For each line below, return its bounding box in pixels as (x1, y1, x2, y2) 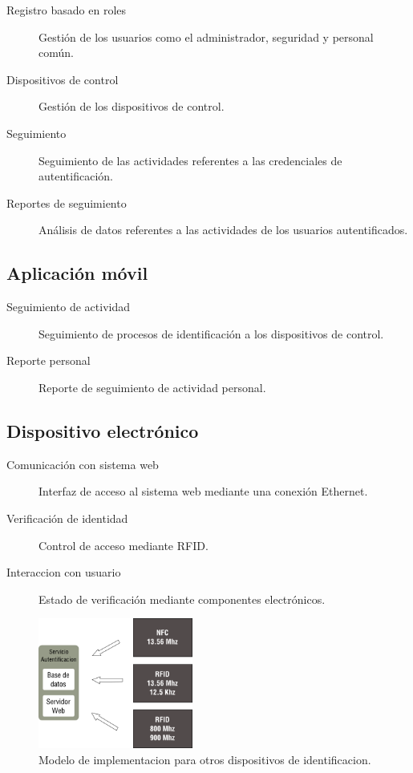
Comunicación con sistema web (6, 455, 159, 472)
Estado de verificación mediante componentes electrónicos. (38, 590, 326, 607)
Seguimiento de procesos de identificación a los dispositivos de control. (38, 325, 384, 342)
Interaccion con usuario (6, 564, 121, 581)
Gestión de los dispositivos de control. (38, 98, 225, 115)
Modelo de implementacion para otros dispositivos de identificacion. (38, 751, 371, 768)
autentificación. (38, 168, 113, 184)
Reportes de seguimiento (6, 194, 127, 211)
